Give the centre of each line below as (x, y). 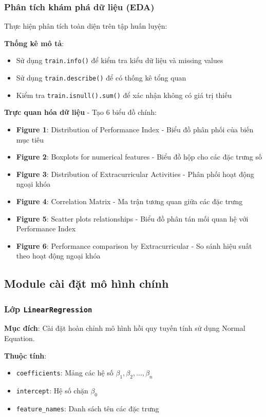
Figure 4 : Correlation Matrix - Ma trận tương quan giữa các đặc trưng (129, 201)
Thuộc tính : (25, 355)
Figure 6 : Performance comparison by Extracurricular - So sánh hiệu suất (134, 245)
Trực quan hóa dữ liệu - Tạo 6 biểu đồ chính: (81, 112)
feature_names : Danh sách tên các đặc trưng (88, 408)
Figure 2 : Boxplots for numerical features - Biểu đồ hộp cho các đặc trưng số (139, 157)
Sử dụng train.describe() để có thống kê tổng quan (101, 78)
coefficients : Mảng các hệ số (65, 373)
